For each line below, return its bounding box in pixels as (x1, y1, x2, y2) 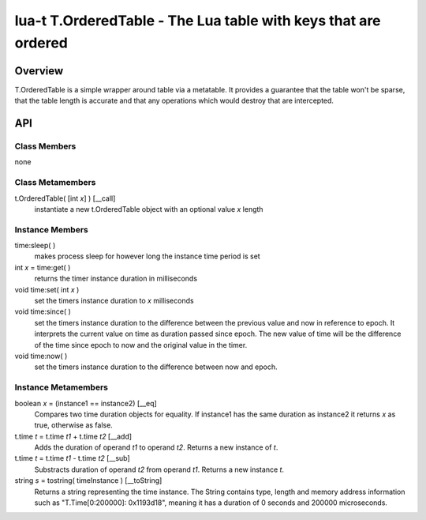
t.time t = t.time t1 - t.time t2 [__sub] (14, 454, 130, 463)
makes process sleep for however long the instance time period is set (34, 251, 260, 261)
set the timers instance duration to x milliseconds (34, 296, 194, 306)
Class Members (14, 141, 77, 152)
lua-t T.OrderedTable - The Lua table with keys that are (14, 12, 382, 29)
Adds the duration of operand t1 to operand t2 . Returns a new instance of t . (34, 443, 278, 452)
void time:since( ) (14, 307, 71, 316)
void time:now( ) (14, 351, 68, 360)
